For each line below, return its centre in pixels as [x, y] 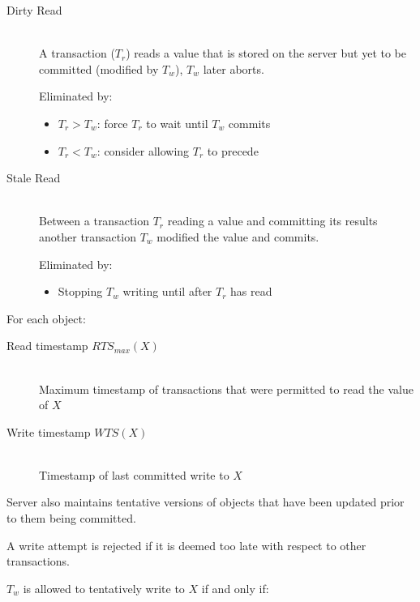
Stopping [80, 291]
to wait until [177, 123]
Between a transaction [94, 221]
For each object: [46, 318]
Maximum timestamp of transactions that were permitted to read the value [226, 389]
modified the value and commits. [238, 236]
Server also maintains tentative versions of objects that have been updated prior [206, 502]
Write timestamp [49, 431]
